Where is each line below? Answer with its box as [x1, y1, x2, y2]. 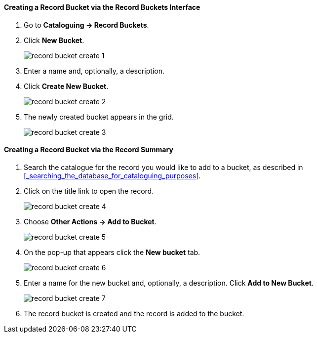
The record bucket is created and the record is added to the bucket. [24, 309, 244, 318]
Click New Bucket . [24, 36, 84, 44]
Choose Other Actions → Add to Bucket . [24, 217, 157, 226]
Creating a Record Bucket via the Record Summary [4, 145, 173, 154]
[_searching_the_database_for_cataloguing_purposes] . [24, 171, 201, 180]
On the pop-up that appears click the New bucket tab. [24, 248, 200, 256]
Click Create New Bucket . [24, 82, 109, 90]
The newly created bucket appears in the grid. [24, 112, 174, 121]
